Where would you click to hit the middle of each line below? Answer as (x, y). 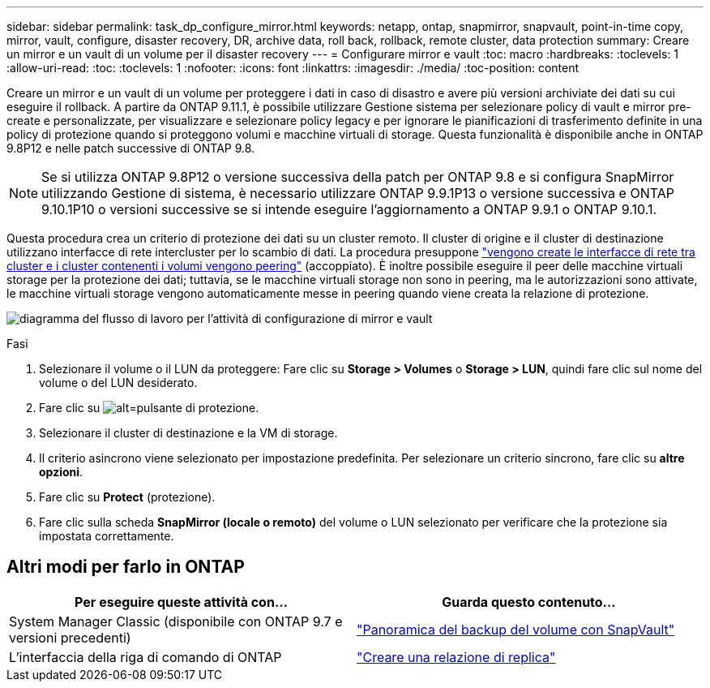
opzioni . (61, 472)
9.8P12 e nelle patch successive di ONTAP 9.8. (131, 148)
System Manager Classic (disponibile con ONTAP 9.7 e (176, 621)
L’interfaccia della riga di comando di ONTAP (145, 657)
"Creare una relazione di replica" (456, 657)
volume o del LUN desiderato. (118, 383)
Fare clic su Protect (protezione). (127, 497)
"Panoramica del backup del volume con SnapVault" (516, 629)
